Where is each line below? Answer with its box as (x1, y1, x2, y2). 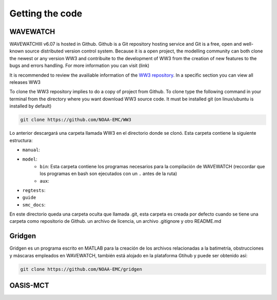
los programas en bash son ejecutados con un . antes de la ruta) (39, 170, 177, 177)
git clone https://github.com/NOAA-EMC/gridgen (20, 266, 142, 272)
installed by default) (9, 103, 52, 109)
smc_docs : (22, 201, 46, 208)
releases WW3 (9, 79, 41, 85)
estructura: (9, 137, 33, 144)
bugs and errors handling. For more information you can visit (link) (9, 62, 150, 69)
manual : (22, 147, 41, 153)
